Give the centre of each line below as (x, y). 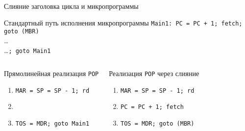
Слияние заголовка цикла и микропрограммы (71, 6)
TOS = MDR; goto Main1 (52, 124)
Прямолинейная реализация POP (51, 73)
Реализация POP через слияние (154, 73)
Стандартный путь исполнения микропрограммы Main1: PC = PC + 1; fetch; (123, 22)
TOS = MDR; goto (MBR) (158, 124)
